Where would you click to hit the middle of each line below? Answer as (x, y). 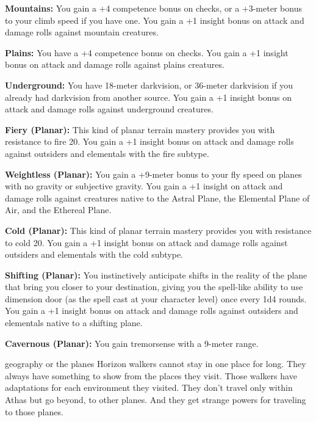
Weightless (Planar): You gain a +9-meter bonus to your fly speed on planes (153, 174)
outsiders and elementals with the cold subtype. (94, 254)
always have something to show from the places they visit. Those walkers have (151, 375)
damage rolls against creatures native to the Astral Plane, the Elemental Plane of (157, 198)
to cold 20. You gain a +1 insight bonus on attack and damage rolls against (146, 242)
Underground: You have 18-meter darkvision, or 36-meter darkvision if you (149, 85)
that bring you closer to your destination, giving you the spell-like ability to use (154, 287)
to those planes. (34, 411)
